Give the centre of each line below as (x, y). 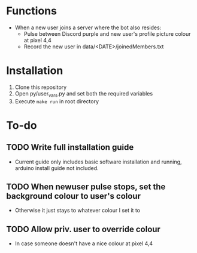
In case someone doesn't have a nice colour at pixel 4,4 (84, 243)
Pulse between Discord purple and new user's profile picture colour (107, 33)
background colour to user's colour (73, 196)
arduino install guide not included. (57, 168)
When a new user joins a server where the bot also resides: (88, 27)
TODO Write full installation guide (70, 147)
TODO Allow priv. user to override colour (83, 229)
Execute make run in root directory (57, 101)
